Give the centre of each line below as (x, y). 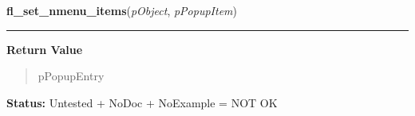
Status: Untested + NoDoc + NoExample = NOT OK (142, 102)
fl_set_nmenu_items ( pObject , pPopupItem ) (122, 10)
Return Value (45, 49)
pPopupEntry (71, 76)
